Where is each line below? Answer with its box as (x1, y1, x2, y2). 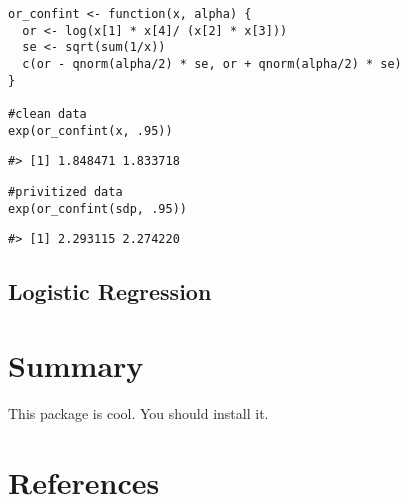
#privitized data (8, 184, 123, 199)
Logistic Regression (8, 276, 212, 307)
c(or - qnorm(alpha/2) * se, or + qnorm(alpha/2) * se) (22, 56, 402, 71)
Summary (8, 344, 144, 385)
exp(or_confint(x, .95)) (8, 123, 173, 138)
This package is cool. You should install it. (8, 402, 269, 423)
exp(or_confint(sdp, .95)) (8, 201, 187, 216)
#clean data (8, 106, 87, 121)
